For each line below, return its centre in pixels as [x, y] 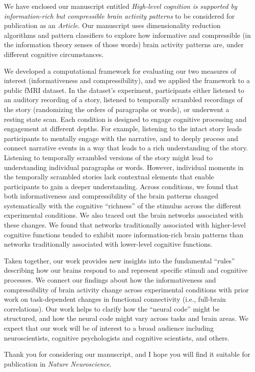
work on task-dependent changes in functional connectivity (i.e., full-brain [115, 299]
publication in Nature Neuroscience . [58, 363]
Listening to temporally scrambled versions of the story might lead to [108, 157]
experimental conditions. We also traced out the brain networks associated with [124, 215]
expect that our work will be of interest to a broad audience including [109, 328]
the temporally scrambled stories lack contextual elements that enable [109, 177]
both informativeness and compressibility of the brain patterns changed [111, 196]
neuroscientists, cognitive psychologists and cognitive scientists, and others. [117, 337]
